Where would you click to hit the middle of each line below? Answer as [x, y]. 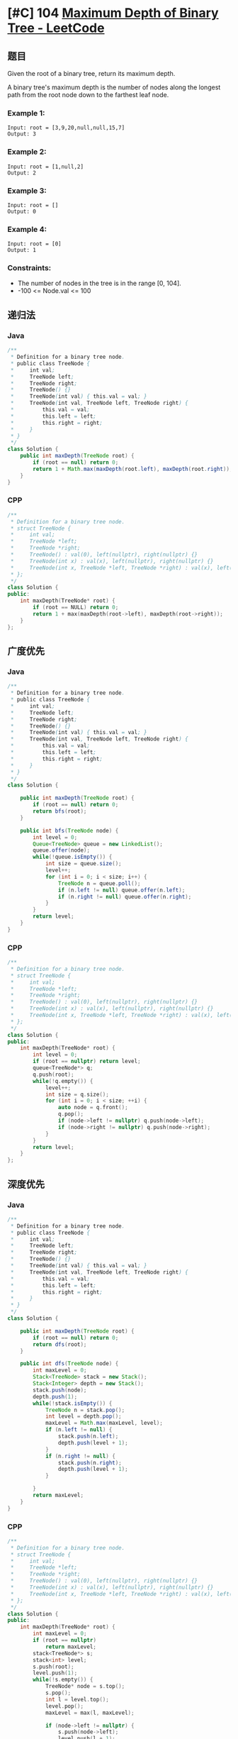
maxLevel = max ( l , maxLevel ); [90, 1713]
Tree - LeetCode [56, 28]
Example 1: [26, 113]
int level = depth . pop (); [83, 1416]
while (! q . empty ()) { [63, 1081]
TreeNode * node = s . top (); [85, 1687]
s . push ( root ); [53, 1667]
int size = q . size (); [77, 1094]
